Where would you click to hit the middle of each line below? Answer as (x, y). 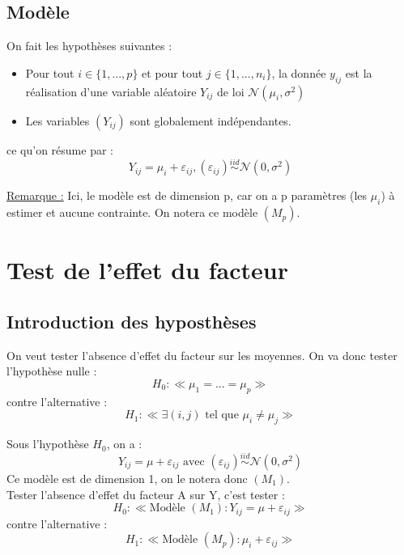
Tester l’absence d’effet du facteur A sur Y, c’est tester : (146, 494)
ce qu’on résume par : (60, 149)
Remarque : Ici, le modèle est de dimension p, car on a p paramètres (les (187, 195)
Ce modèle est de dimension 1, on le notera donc (127, 478)
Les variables (57, 120)
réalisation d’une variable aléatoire (111, 91)
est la (359, 72)
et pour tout (172, 72)
